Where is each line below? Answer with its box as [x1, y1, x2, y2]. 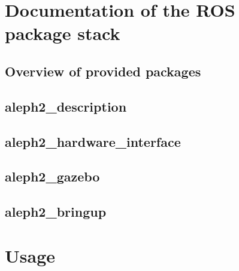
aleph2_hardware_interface [5, 132, 181, 150]
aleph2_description [5, 97, 127, 115]
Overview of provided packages [5, 61, 201, 80]
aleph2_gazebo [5, 167, 100, 186]
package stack [5, 21, 120, 45]
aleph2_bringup [5, 202, 107, 221]
